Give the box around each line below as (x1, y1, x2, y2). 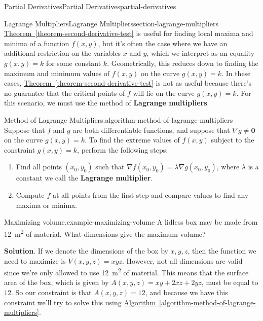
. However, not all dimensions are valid (122, 255, 243, 266)
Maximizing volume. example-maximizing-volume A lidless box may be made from (4, 217, 258, 227)
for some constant (46, 57, 101, 68)
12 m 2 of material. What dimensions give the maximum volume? (4, 227, 206, 239)
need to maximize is (4, 255, 66, 266)
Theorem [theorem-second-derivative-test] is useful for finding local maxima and (4, 28, 253, 39)
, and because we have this (145, 287, 228, 297)
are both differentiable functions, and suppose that (72, 124, 230, 135)
